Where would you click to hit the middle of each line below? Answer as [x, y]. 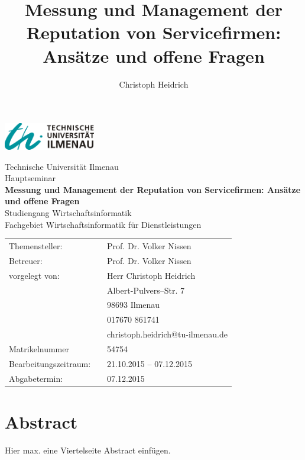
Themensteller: [36, 245]
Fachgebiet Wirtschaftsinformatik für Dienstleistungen [103, 224]
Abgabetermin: [36, 378]
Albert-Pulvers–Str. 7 [146, 290]
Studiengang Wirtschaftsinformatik [68, 213]
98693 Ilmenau [134, 305]
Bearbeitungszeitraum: [50, 363]
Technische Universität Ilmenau [62, 166]
